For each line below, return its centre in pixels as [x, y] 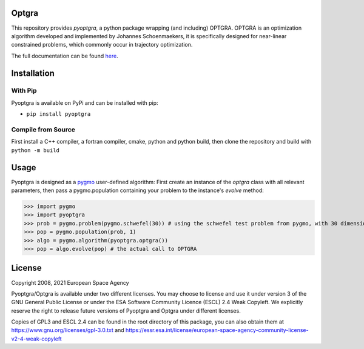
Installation [33, 73]
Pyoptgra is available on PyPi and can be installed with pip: [85, 102]
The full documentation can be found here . [65, 56]
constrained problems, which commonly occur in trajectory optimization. [102, 45]
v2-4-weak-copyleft [36, 339]
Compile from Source [43, 129]
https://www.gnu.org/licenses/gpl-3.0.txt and [68, 330]
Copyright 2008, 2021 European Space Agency [70, 282]
